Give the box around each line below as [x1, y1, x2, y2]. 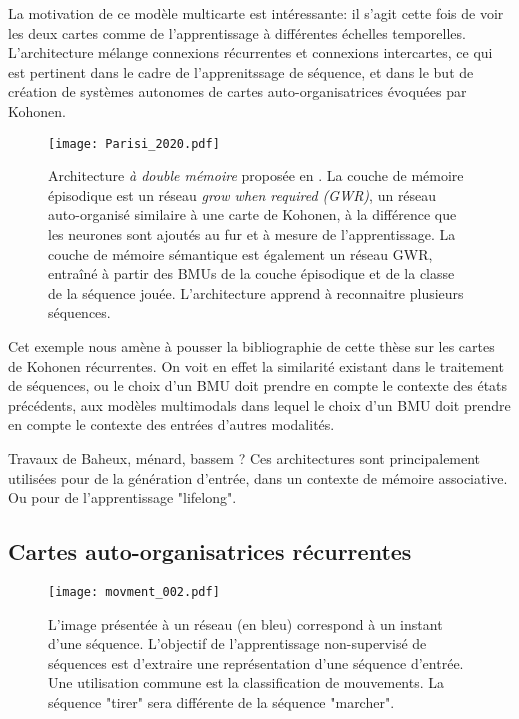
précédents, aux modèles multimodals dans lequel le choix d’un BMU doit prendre [8, 394, 511, 415]
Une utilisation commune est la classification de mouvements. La [48, 672, 445, 693]
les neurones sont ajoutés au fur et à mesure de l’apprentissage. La [48, 224, 456, 244]
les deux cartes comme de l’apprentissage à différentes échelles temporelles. [8, 22, 466, 43]
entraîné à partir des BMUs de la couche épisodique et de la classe [48, 263, 455, 284]
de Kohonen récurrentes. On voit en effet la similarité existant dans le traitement [8, 355, 504, 376]
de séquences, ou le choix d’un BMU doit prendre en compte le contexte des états [8, 375, 508, 396]
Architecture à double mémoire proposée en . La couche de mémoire [48, 165, 464, 186]
